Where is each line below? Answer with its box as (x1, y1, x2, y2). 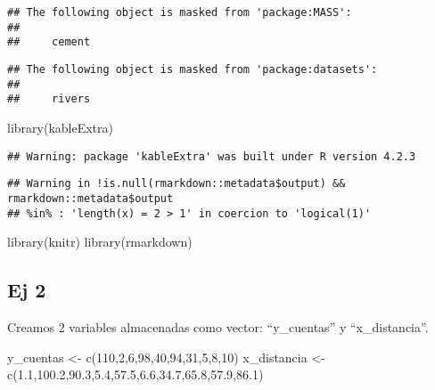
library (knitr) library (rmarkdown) (7, 232, 193, 251)
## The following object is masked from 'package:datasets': (7, 62, 378, 76)
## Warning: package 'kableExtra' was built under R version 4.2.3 (7, 150, 416, 163)
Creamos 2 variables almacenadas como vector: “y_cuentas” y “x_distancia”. (7, 317, 429, 336)
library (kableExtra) (7, 118, 113, 136)
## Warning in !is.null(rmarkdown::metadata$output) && (7, 177, 346, 191)
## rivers (7, 93, 91, 106)
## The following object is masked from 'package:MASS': (7, 6, 352, 19)
